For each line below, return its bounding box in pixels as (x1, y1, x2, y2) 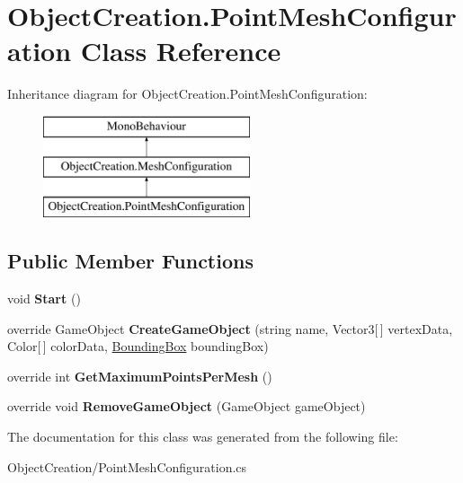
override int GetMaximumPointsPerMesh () (7, 366, 272, 385)
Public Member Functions (7, 247, 254, 275)
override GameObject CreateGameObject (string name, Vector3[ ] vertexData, (7, 319, 453, 338)
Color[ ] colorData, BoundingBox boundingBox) (7, 337, 269, 356)
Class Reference (80, 32, 281, 69)
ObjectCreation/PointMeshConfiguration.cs (7, 457, 247, 476)
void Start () (7, 289, 81, 308)
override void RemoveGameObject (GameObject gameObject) (7, 397, 366, 416)
